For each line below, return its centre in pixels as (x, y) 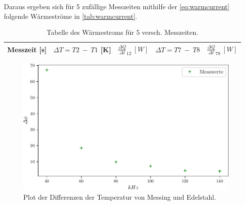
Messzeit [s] (27, 50)
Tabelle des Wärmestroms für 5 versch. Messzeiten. (122, 32)
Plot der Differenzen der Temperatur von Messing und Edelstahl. (120, 197)
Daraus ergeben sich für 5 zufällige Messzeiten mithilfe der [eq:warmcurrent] (117, 6)
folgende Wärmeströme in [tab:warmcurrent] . (71, 16)
